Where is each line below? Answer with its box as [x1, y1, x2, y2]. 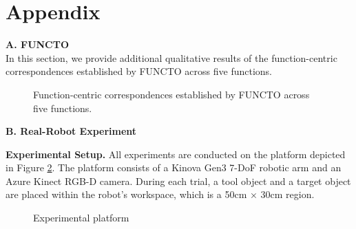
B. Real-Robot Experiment [6, 124, 137, 138]
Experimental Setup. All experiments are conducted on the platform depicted [6, 146, 346, 161]
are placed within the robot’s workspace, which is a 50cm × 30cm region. [6, 187, 315, 201]
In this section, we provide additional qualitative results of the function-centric [6, 50, 337, 65]
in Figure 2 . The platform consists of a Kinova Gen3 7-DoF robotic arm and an [6, 160, 342, 175]
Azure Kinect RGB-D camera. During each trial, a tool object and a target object [6, 173, 351, 188]
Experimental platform [33, 210, 129, 225]
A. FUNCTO [6, 37, 70, 52]
